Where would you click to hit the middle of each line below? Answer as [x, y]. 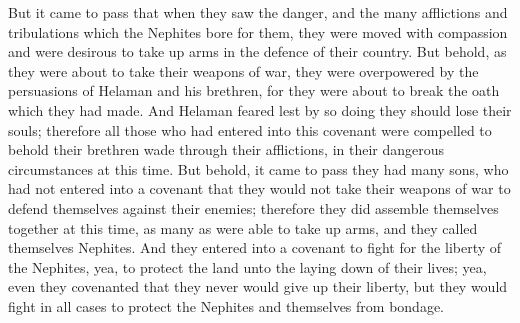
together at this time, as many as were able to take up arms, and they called [243, 227]
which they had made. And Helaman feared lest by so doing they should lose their [260, 109]
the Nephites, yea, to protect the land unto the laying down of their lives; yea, [247, 266]
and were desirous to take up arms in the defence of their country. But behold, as [257, 51]
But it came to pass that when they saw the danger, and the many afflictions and [258, 12]
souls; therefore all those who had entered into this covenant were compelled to [250, 129]
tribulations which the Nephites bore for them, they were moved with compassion [258, 31]
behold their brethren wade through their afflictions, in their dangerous [226, 149]
